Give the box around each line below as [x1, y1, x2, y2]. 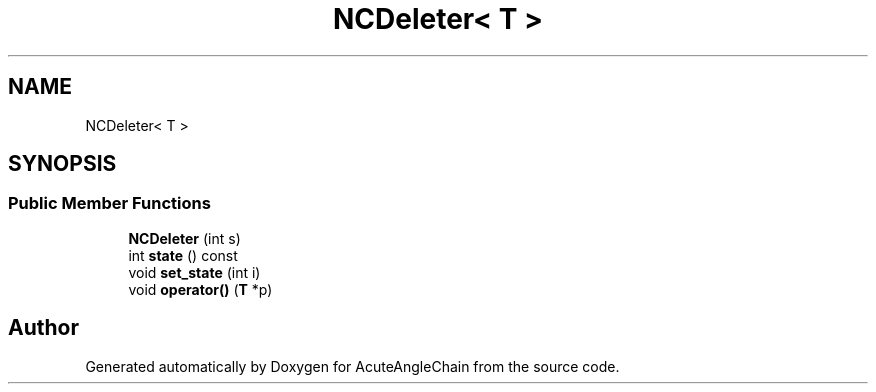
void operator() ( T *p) [128, 280, 273, 298]
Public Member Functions [8, 193, 211, 214]
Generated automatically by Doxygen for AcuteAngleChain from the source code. [85, 357, 620, 375]
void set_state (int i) [128, 263, 261, 281]
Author [8, 315, 79, 341]
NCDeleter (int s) [128, 229, 241, 247]
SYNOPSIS [8, 151, 117, 177]
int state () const [128, 246, 238, 264]
